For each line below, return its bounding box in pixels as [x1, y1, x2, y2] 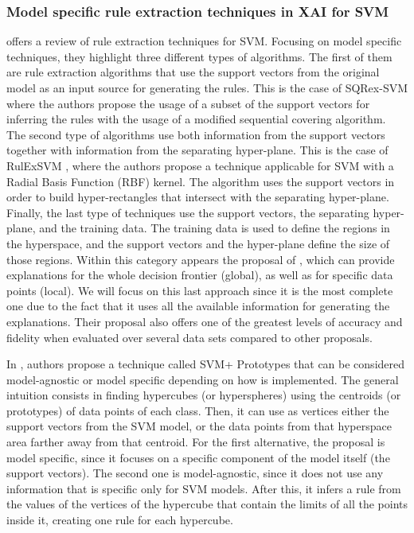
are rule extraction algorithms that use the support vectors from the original [6, 64, 380, 80]
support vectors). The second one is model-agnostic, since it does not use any [6, 465, 384, 481]
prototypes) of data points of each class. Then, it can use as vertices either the [6, 402, 389, 418]
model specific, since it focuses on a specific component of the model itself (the [6, 449, 390, 465]
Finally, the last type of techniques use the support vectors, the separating [6, 204, 369, 220]
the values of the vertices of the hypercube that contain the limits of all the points [6, 496, 408, 512]
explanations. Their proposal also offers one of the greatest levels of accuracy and [6, 313, 403, 329]
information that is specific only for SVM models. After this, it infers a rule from [6, 480, 401, 496]
